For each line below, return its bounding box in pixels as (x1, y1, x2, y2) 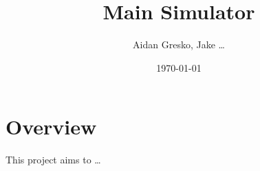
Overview (6, 112, 97, 141)
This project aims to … (6, 152, 101, 167)
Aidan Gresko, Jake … (133, 37, 225, 52)
